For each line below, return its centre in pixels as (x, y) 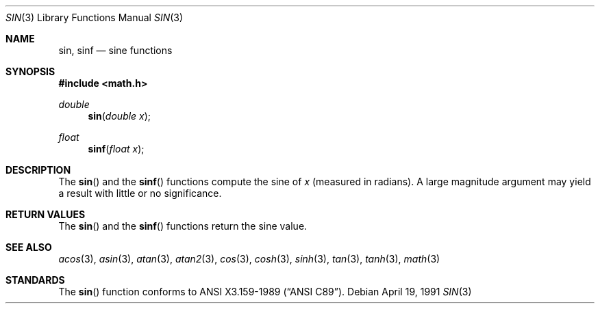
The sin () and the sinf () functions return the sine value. (183, 226)
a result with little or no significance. (140, 193)
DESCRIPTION (38, 170)
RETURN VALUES (46, 214)
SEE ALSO (29, 247)
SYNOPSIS (30, 71)
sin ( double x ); (120, 116)
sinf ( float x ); (116, 149)
